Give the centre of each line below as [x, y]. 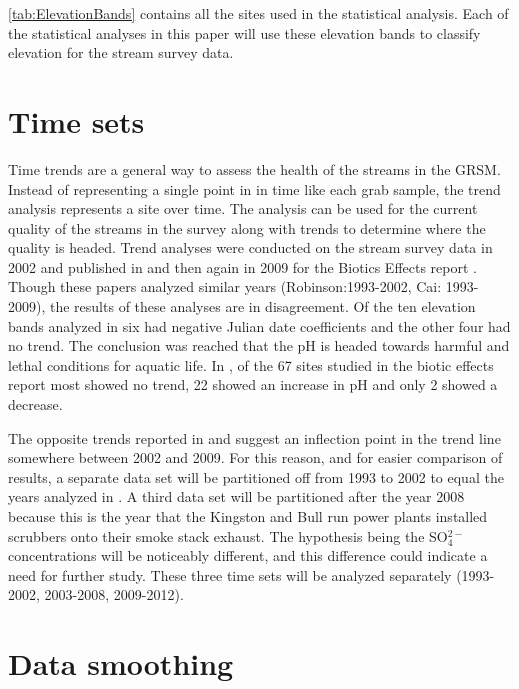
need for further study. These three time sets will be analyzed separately [230, 574]
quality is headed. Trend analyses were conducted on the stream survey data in [250, 247]
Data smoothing [121, 663]
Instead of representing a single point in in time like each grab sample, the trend [254, 188]
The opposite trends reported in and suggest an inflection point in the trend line [254, 437]
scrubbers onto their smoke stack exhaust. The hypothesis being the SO [228, 535]
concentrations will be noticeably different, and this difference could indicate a [248, 555]
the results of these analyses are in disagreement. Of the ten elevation [262, 306]
